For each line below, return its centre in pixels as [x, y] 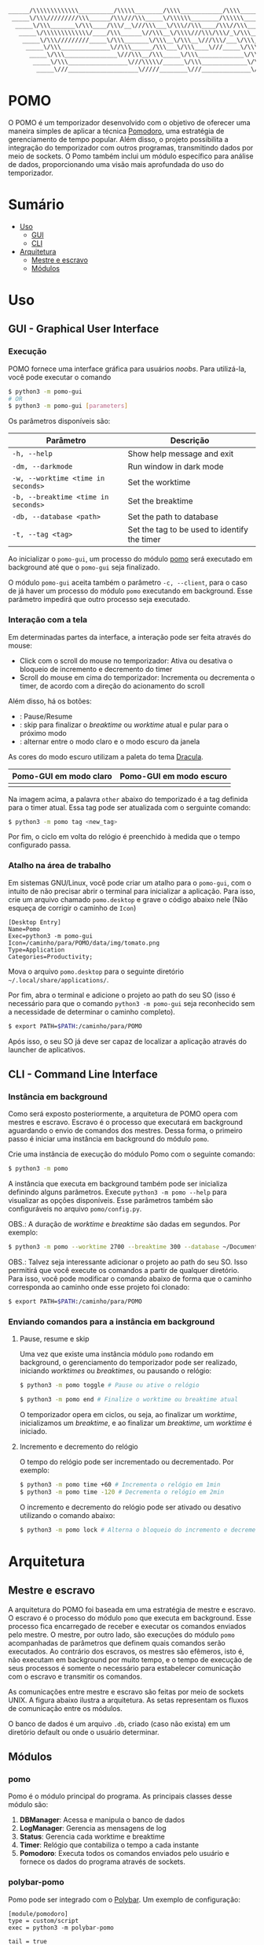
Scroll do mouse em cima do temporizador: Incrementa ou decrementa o [137, 677]
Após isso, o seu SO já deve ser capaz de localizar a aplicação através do [128, 1041]
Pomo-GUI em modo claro [62, 776]
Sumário [36, 205]
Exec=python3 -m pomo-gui [50, 936]
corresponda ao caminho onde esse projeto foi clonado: [99, 1287]
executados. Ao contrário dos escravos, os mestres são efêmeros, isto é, [126, 1651]
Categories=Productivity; [50, 956]
